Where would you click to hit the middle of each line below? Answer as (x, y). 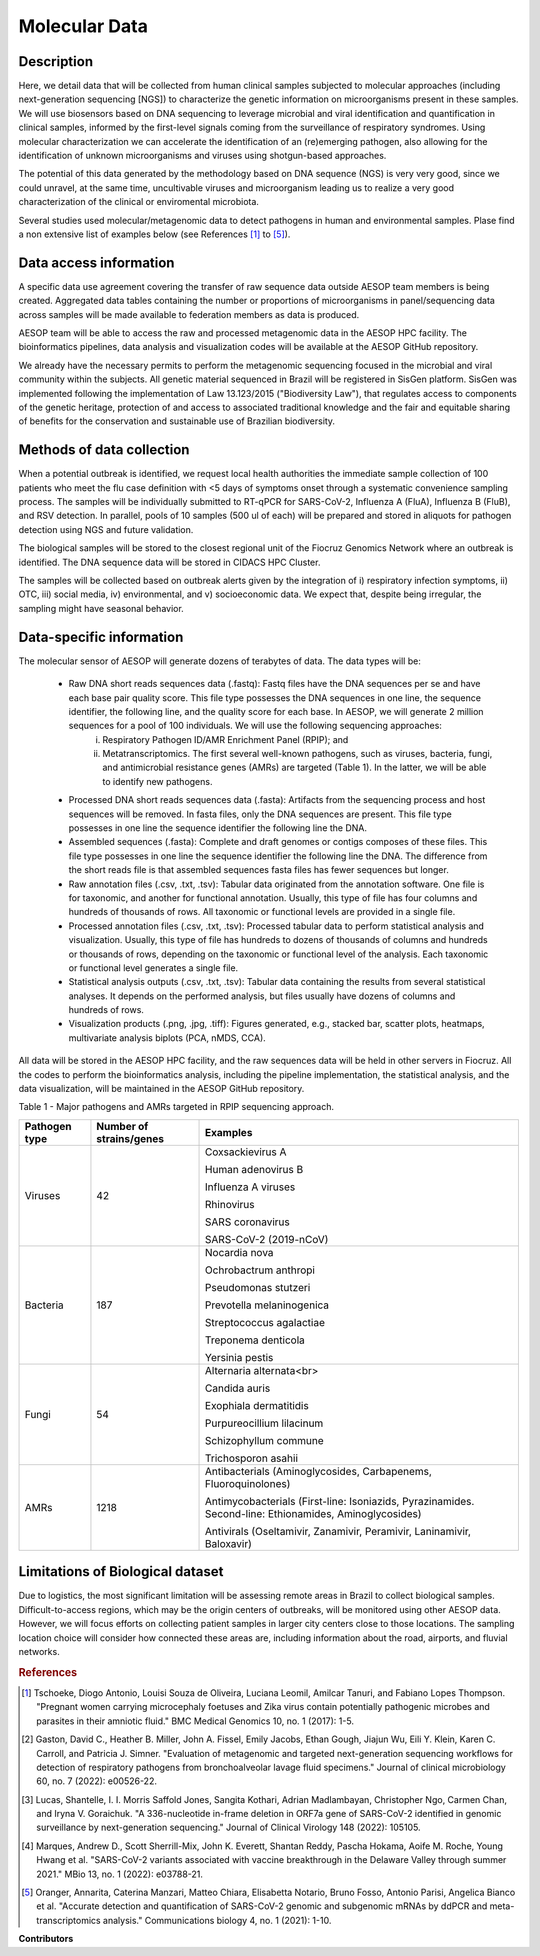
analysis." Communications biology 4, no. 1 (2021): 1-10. (217, 1920)
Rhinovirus (230, 1204)
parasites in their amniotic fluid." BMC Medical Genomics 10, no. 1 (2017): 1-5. (195, 1721)
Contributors (46, 1939)
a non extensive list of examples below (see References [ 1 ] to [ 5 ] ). (154, 234)
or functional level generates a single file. (153, 967)
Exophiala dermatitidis (257, 1405)
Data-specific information (101, 636)
